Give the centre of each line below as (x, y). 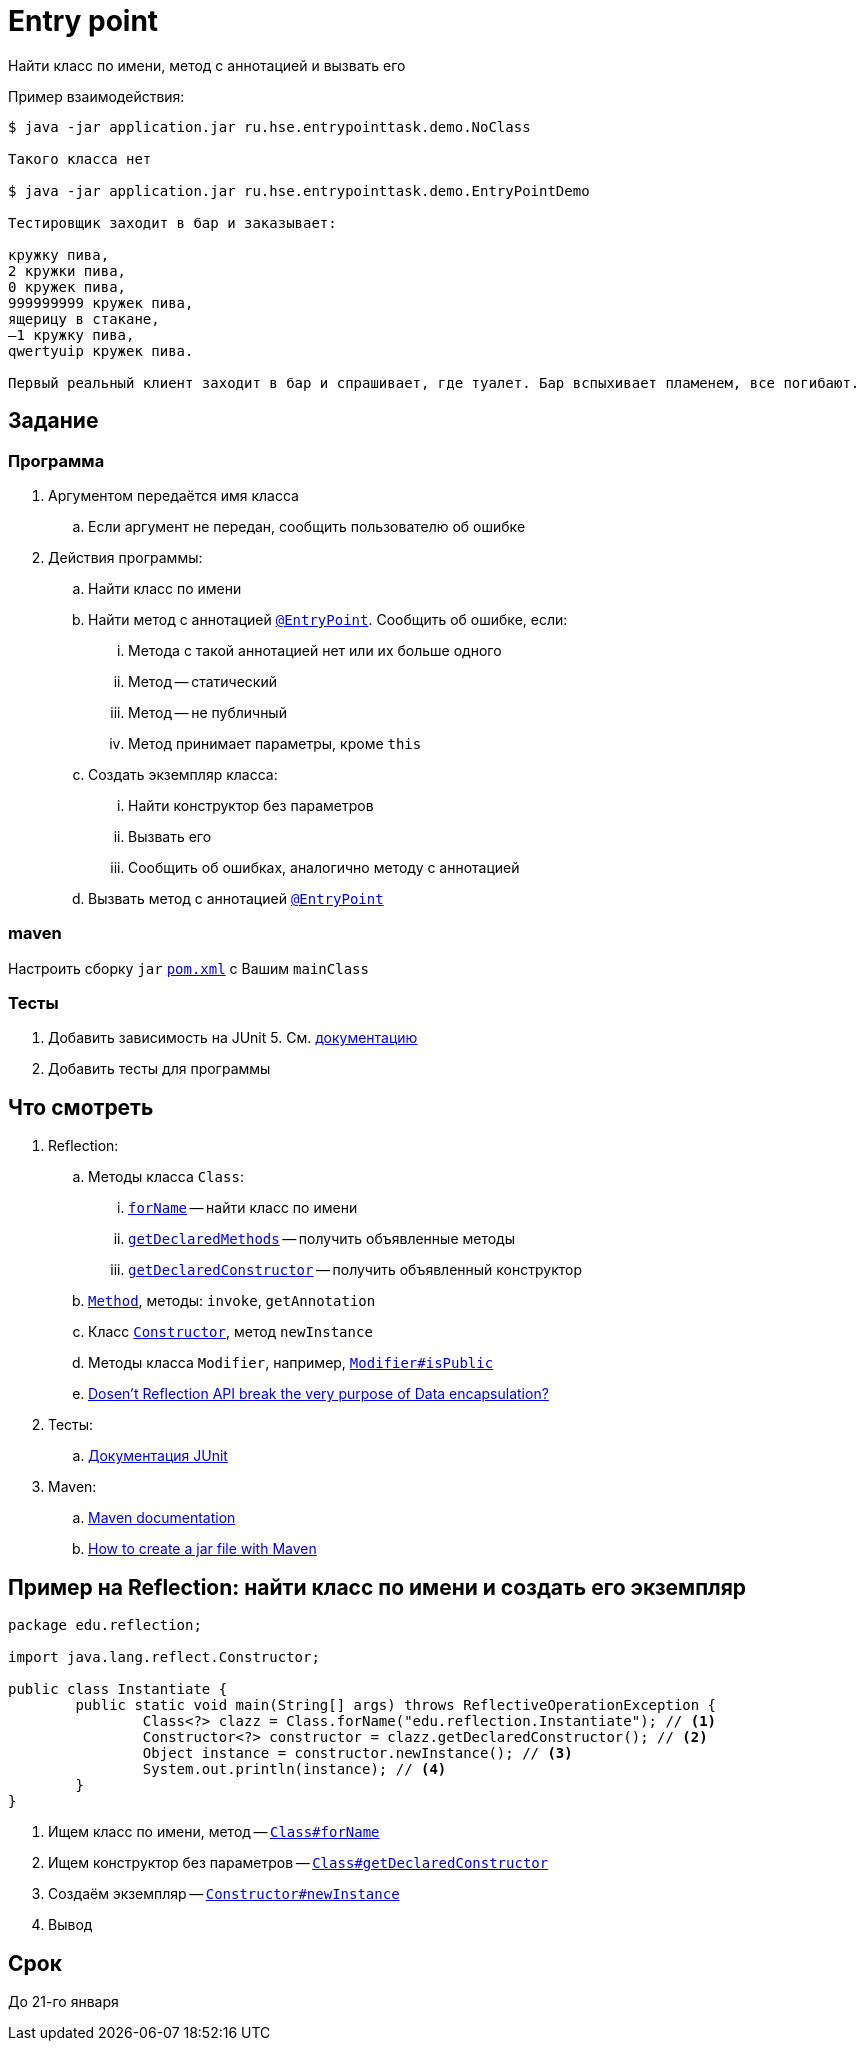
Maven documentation (162, 1518)
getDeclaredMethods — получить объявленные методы (322, 1239)
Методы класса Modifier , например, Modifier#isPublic (291, 1363)
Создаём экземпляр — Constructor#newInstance (224, 1894)
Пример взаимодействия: (96, 96)
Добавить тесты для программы (159, 1069)
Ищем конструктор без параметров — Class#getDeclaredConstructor (298, 1863)
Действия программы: (125, 557)
